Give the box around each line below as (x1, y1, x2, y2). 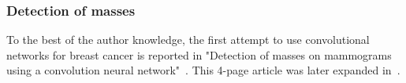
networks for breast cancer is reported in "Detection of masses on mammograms (6, 46, 392, 63)
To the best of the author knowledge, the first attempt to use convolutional (6, 31, 370, 48)
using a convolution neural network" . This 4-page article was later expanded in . (6, 62, 400, 78)
